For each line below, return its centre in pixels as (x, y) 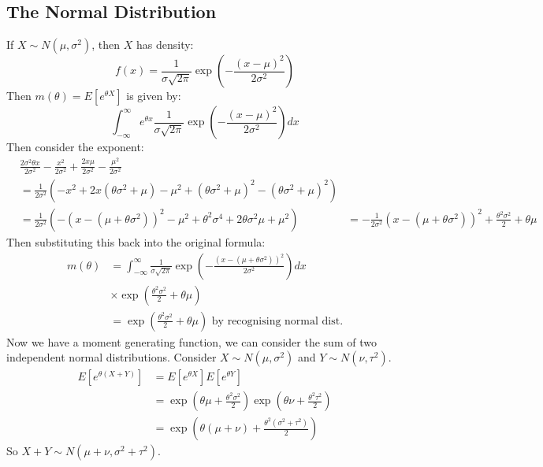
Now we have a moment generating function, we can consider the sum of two (192, 341)
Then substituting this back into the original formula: (136, 241)
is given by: (154, 96)
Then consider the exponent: (75, 147)
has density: (165, 44)
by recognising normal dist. (277, 321)
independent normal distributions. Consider (112, 357)
